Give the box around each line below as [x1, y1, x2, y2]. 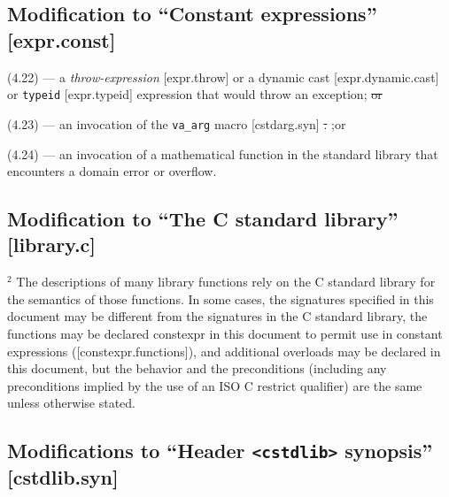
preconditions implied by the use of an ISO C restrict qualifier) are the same [7, 376, 422, 394]
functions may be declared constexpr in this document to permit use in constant [7, 325, 443, 343]
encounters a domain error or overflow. [7, 162, 217, 180]
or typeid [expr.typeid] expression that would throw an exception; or [7, 85, 383, 103]
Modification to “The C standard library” [7, 205, 399, 233]
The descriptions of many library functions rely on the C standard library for [16, 272, 436, 291]
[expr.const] [7, 26, 116, 53]
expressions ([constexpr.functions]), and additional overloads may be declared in [7, 341, 441, 360]
